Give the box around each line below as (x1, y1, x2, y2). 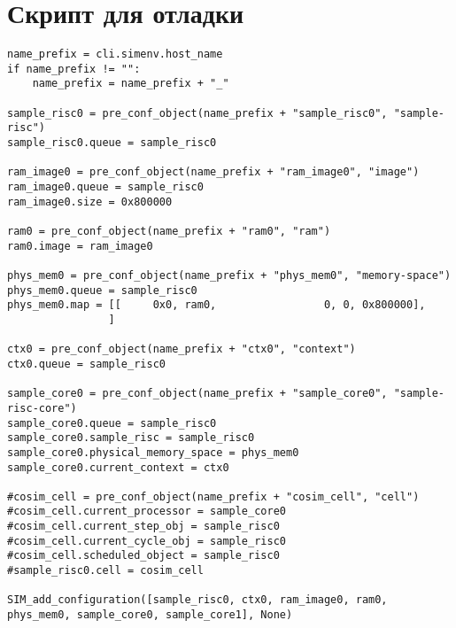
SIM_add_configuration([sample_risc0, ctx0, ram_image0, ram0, (7, 593, 388, 607)
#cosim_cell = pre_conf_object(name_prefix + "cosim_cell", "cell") (7, 490, 420, 503)
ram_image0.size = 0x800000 (7, 195, 173, 208)
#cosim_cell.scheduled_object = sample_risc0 (7, 549, 280, 562)
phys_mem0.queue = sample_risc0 (7, 283, 197, 297)
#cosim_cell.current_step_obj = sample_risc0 (7, 520, 280, 533)
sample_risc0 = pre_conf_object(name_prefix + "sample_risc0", (7, 106, 388, 120)
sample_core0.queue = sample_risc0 (7, 416, 217, 430)
